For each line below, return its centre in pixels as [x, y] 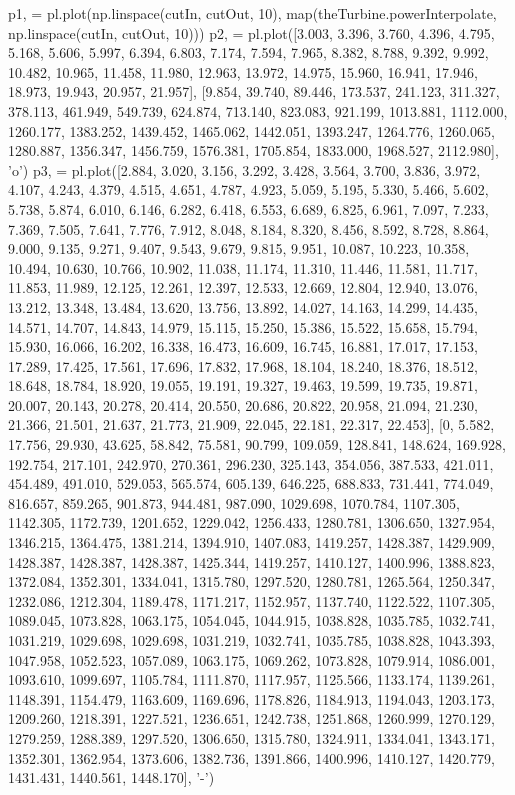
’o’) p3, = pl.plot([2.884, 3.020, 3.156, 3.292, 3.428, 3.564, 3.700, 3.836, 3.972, [244, 169]
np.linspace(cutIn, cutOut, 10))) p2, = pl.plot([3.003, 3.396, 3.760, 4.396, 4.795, [251, 32]
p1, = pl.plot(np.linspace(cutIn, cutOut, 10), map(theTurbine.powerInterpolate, [252, 13]
